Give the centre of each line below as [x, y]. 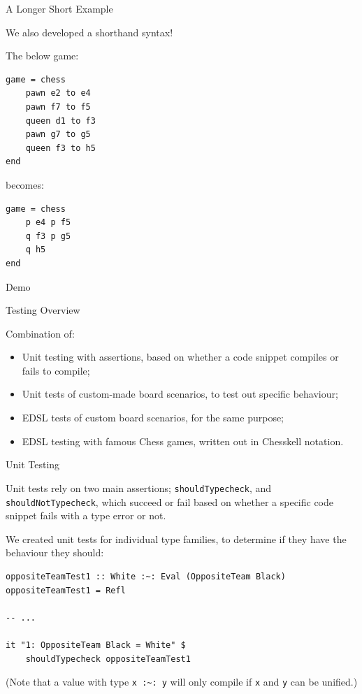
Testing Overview [43, 310]
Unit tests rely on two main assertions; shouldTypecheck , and [139, 487]
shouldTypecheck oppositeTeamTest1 [108, 659]
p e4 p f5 [48, 223]
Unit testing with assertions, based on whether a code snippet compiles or [180, 357]
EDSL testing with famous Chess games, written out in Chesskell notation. [183, 441]
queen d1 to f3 [60, 121]
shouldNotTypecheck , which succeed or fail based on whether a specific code [170, 501]
